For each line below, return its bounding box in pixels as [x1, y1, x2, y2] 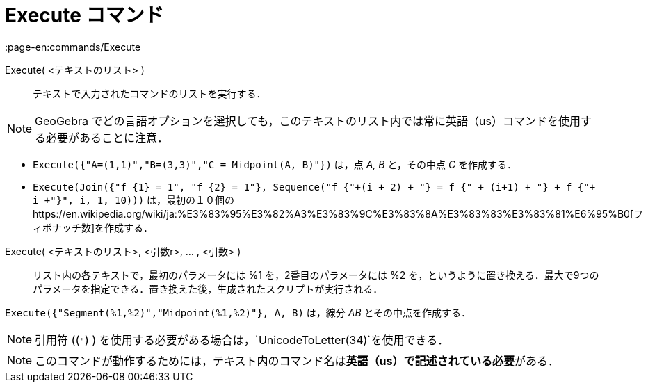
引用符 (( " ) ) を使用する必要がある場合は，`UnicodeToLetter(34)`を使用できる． [35, 332, 449, 347]
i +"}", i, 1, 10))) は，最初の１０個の [33, 193, 235, 206]
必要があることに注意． [46, 130, 169, 145]
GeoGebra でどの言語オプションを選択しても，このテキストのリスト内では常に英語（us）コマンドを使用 [35, 113, 581, 128]
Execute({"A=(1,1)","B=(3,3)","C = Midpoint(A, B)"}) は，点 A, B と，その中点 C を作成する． [33, 158, 517, 170]
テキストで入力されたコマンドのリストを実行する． [33, 87, 266, 99]
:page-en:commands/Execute [5, 40, 141, 53]
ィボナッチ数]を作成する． [33, 221, 154, 234]
